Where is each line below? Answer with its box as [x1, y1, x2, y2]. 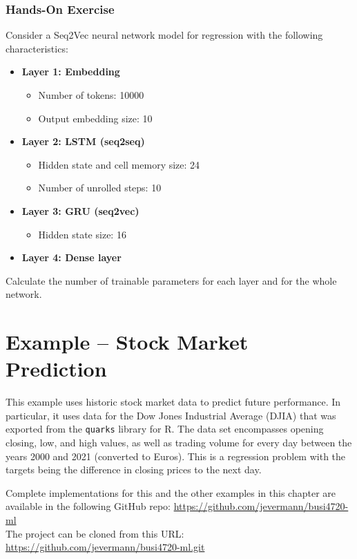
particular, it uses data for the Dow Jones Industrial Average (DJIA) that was [6, 408, 336, 422]
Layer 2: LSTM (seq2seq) [21, 134, 145, 149]
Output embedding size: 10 [38, 111, 153, 125]
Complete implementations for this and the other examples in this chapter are [6, 485, 336, 500]
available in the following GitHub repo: [6, 499, 171, 513]
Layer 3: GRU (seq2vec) [21, 203, 139, 218]
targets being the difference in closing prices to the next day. [6, 462, 262, 477]
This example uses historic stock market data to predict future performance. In [6, 395, 341, 409]
